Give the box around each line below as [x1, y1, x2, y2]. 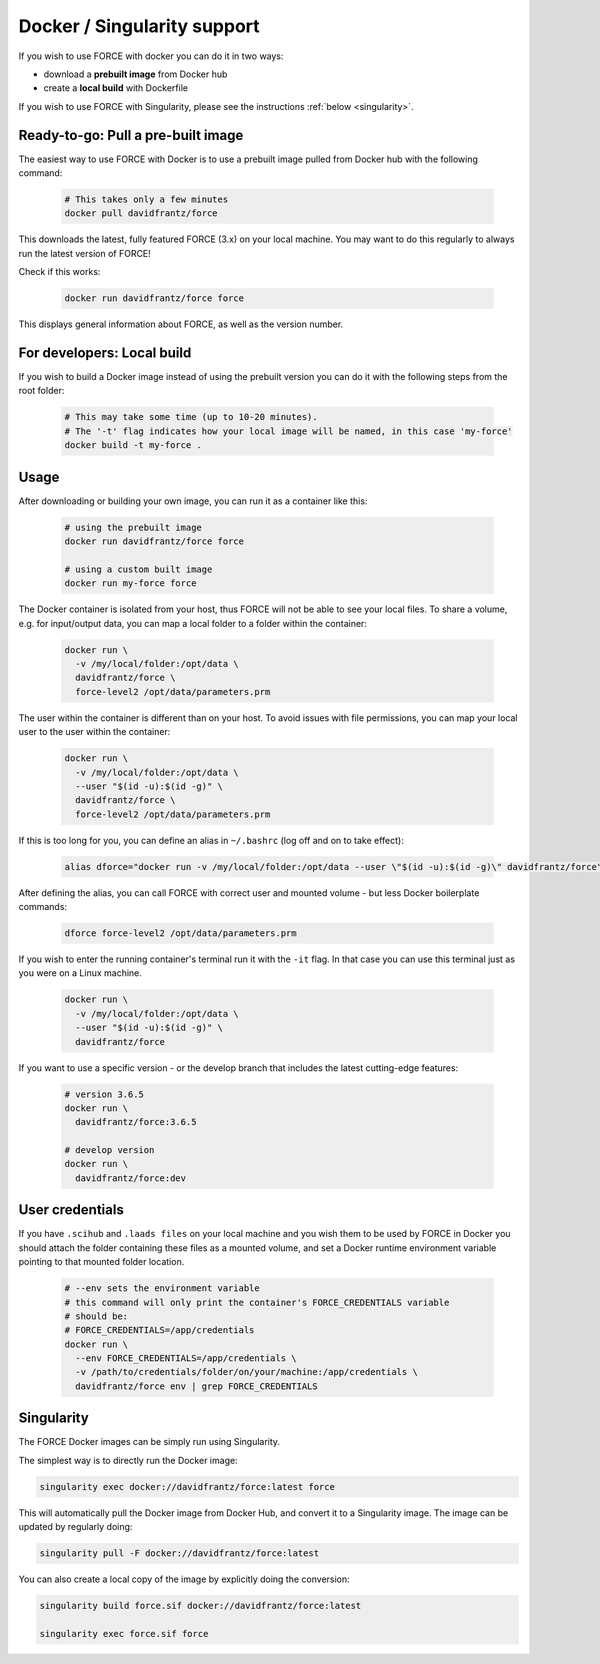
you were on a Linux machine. [18, 967, 142, 979]
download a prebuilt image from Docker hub [43, 68, 228, 80]
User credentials [18, 1201, 124, 1219]
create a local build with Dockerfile [43, 82, 189, 94]
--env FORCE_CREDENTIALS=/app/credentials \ [75, 1353, 297, 1364]
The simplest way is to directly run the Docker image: [18, 1454, 239, 1466]
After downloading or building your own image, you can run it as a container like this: [18, 495, 368, 507]
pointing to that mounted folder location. [18, 1256, 185, 1268]
